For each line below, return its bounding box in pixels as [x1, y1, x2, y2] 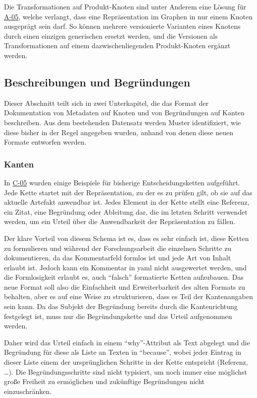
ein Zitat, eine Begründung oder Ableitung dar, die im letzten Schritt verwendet [4, 206, 248, 217]
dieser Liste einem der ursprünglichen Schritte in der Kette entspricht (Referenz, [4, 357, 248, 367]
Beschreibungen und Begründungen [4, 74, 191, 89]
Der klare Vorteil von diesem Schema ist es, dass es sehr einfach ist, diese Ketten [4, 233, 249, 243]
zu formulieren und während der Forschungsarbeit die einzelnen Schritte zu [4, 242, 232, 253]
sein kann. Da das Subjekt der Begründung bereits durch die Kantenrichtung [4, 301, 238, 312]
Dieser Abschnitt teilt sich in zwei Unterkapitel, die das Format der [4, 97, 209, 108]
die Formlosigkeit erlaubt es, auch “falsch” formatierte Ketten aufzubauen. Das [4, 272, 244, 282]
